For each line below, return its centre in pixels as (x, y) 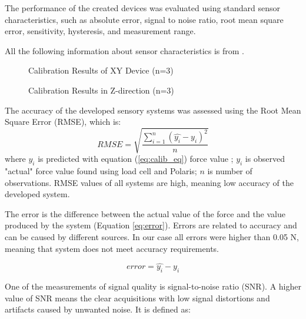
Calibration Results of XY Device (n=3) (101, 70)
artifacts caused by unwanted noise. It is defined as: (98, 309)
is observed (265, 159)
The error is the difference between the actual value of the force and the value (145, 213)
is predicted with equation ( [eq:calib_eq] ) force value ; (136, 159)
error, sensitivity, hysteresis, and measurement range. (100, 31)
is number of (230, 171)
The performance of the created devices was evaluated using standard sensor (143, 8)
